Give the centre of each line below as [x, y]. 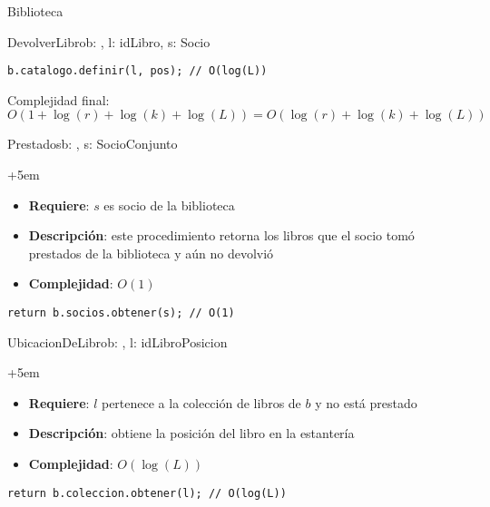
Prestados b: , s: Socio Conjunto [93, 144]
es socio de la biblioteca [169, 205]
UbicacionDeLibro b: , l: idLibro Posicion [118, 341]
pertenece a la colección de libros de [201, 402]
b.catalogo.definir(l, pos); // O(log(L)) [137, 71]
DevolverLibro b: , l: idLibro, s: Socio [109, 41]
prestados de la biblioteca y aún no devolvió [151, 253]
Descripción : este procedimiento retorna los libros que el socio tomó [221, 235]
